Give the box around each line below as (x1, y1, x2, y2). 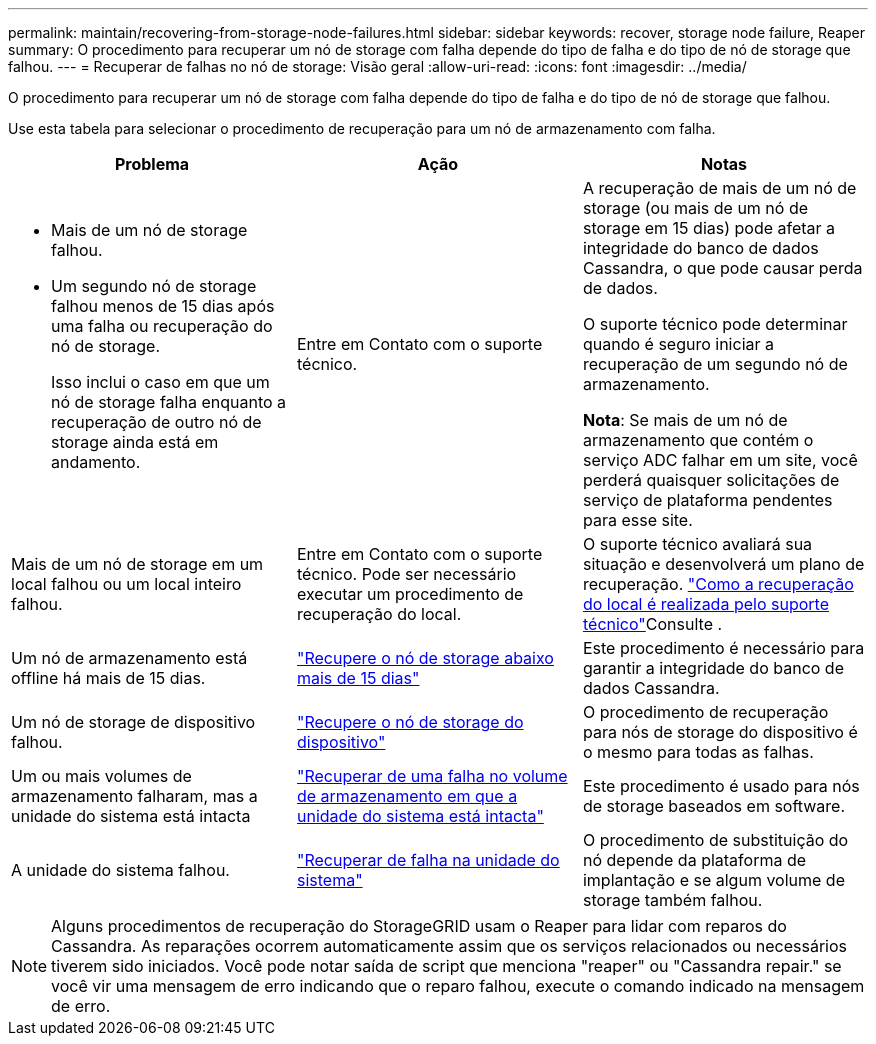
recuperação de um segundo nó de (582, 354, 848, 374)
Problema (114, 154, 190, 174)
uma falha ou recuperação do (51, 316, 273, 336)
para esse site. (582, 510, 693, 530)
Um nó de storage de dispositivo (11, 712, 256, 732)
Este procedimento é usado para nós (582, 776, 860, 796)
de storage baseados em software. (582, 796, 846, 816)
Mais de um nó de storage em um (11, 554, 264, 574)
